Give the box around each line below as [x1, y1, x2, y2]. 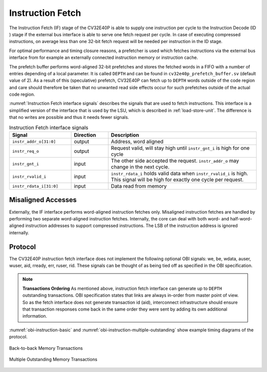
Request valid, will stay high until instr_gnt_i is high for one [111, 145, 250, 151]
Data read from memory [111, 183, 167, 189]
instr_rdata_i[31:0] [12, 183, 59, 189]
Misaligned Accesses [9, 196, 77, 204]
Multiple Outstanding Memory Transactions [9, 356, 97, 362]
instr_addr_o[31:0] [12, 139, 56, 144]
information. [22, 313, 47, 319]
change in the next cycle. [111, 163, 170, 170]
